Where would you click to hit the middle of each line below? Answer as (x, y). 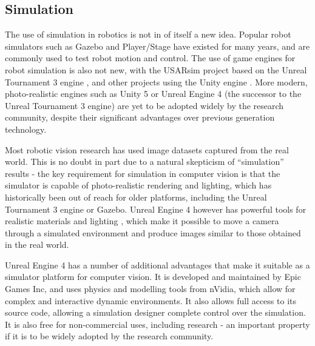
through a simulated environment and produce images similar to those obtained (153, 232)
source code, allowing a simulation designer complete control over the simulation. (155, 312)
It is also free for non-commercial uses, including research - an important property (157, 324)
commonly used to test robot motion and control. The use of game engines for (150, 58)
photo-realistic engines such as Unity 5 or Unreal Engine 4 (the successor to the (153, 94)
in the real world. (37, 245)
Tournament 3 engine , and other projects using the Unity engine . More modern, (156, 82)
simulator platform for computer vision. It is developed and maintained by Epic (153, 277)
